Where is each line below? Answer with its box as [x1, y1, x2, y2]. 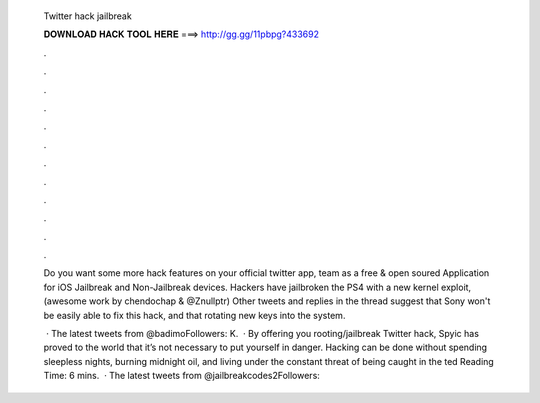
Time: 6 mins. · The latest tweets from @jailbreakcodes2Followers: [43, 370, 320, 382]
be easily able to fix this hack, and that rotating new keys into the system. [43, 309, 346, 321]
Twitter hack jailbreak [43, 10, 132, 22]
